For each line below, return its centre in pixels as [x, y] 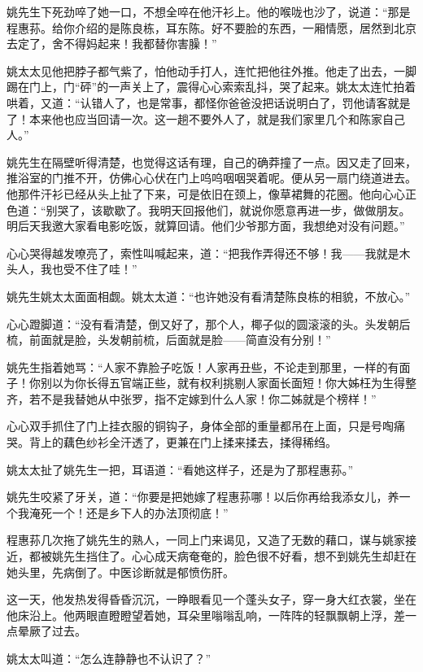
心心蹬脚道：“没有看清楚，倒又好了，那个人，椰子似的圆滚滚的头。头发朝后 [209, 323]
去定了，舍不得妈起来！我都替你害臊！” [112, 44]
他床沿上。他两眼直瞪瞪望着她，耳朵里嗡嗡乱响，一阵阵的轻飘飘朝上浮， [200, 615]
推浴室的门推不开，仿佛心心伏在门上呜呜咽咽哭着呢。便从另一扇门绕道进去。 [211, 178]
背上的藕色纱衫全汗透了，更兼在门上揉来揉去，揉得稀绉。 [183, 442]
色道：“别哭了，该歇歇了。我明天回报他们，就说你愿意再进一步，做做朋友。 [209, 209]
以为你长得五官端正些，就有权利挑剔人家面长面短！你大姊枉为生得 [228, 383]
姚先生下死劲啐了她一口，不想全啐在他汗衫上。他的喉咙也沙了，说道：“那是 [209, 11]
